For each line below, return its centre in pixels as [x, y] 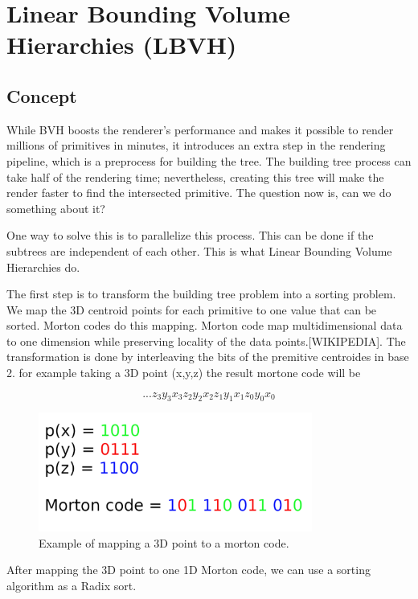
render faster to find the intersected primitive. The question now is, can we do [199, 193]
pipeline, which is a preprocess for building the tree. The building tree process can [209, 160]
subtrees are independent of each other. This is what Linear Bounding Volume [199, 250]
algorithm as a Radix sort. [72, 585]
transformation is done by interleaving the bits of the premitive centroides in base [208, 357]
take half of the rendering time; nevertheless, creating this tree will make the [195, 176]
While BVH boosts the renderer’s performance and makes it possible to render [200, 129]
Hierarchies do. [43, 267]
